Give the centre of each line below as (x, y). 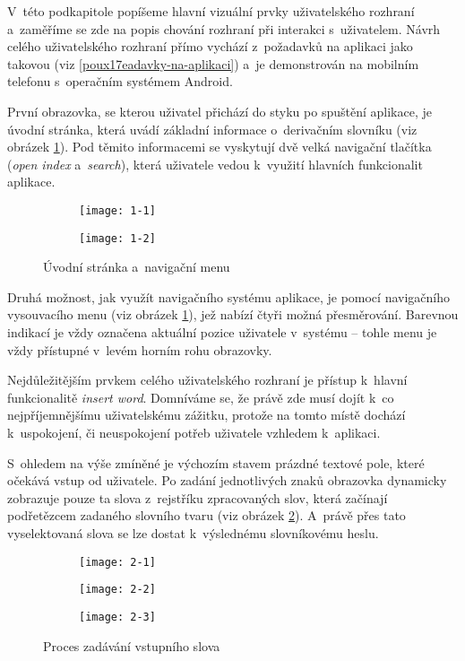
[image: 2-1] (117, 562)
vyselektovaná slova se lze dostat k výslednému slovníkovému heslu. (193, 532)
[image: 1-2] (117, 238)
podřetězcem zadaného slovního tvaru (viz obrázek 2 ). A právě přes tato (207, 515)
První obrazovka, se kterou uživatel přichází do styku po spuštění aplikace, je (220, 111)
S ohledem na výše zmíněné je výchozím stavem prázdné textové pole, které (216, 462)
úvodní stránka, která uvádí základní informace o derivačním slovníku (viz (212, 129)
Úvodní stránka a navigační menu (137, 267)
